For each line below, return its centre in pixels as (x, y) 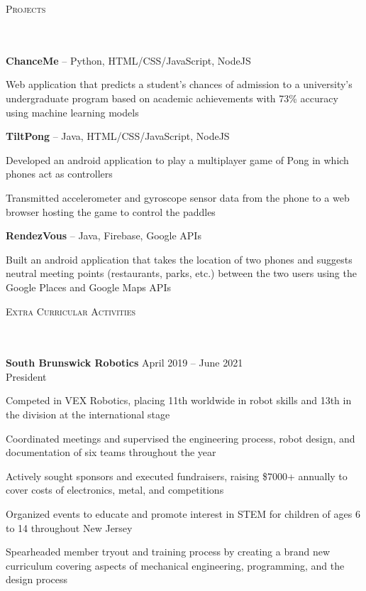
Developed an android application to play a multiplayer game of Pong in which (177, 159)
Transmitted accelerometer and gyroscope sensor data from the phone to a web (178, 197)
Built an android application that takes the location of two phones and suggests (179, 259)
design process (37, 579)
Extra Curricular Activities (71, 311)
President (26, 376)
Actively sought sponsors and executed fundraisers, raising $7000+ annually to (177, 476)
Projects (26, 9)
